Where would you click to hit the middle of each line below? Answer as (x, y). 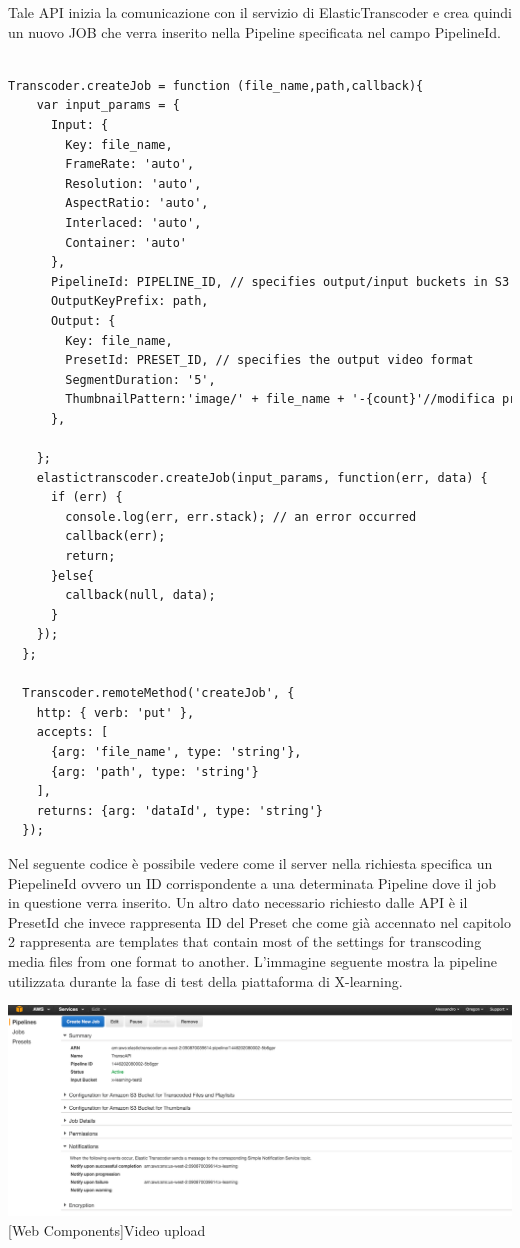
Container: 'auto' (126, 242)
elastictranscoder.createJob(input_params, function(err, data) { (262, 477)
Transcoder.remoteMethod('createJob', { (158, 693)
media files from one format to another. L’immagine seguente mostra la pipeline (253, 960)
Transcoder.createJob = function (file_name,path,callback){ (216, 85)
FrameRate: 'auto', (130, 164)
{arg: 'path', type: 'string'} (154, 771)
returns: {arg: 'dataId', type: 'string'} (179, 810)
